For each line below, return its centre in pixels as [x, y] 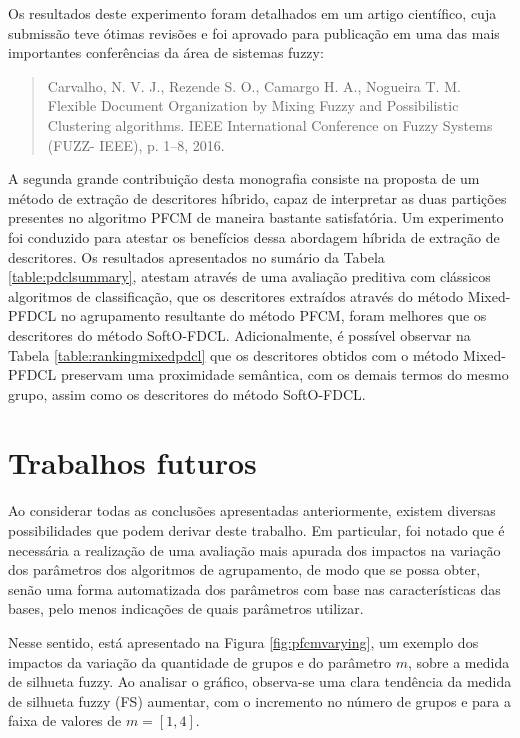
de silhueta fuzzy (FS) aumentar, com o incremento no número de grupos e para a [259, 700]
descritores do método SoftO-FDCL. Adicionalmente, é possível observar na [239, 334]
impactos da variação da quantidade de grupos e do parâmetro [199, 661]
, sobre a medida [458, 661]
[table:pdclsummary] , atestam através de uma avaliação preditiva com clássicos [249, 276]
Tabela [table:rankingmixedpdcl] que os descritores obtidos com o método [233, 354]
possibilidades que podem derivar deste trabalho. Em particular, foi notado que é [256, 530]
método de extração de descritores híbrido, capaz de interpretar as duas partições [257, 197]
